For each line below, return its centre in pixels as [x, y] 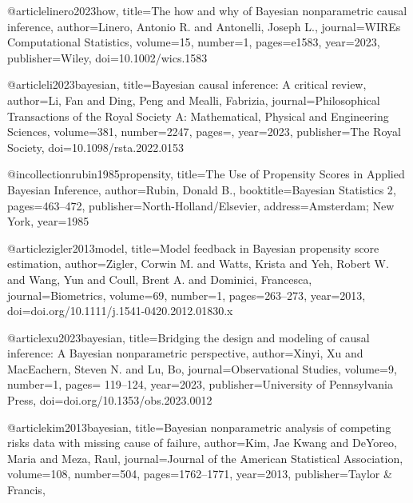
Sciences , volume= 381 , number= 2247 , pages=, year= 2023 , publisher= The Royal [204, 132]
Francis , [26, 490]
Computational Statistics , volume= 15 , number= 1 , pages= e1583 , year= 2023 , [194, 42]
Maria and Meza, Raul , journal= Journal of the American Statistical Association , [205, 458]
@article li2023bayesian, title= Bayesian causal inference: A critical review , [187, 84]
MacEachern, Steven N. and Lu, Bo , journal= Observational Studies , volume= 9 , [202, 368]
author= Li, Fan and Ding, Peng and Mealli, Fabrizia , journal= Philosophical [194, 100]
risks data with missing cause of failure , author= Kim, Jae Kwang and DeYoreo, [202, 443]
